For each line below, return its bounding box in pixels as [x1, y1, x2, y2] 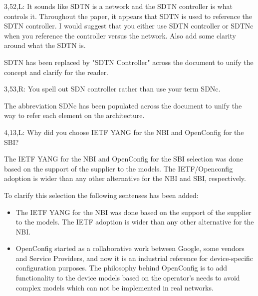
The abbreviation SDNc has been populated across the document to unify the [4, 100, 242, 110]
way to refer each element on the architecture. [4, 110, 145, 120]
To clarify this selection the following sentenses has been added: [4, 189, 199, 200]
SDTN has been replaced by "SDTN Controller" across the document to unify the [4, 56, 254, 67]
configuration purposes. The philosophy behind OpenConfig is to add [15, 262, 227, 273]
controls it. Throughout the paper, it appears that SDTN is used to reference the [4, 10, 252, 21]
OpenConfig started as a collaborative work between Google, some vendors [15, 243, 245, 253]
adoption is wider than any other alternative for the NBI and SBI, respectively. [4, 173, 246, 183]
